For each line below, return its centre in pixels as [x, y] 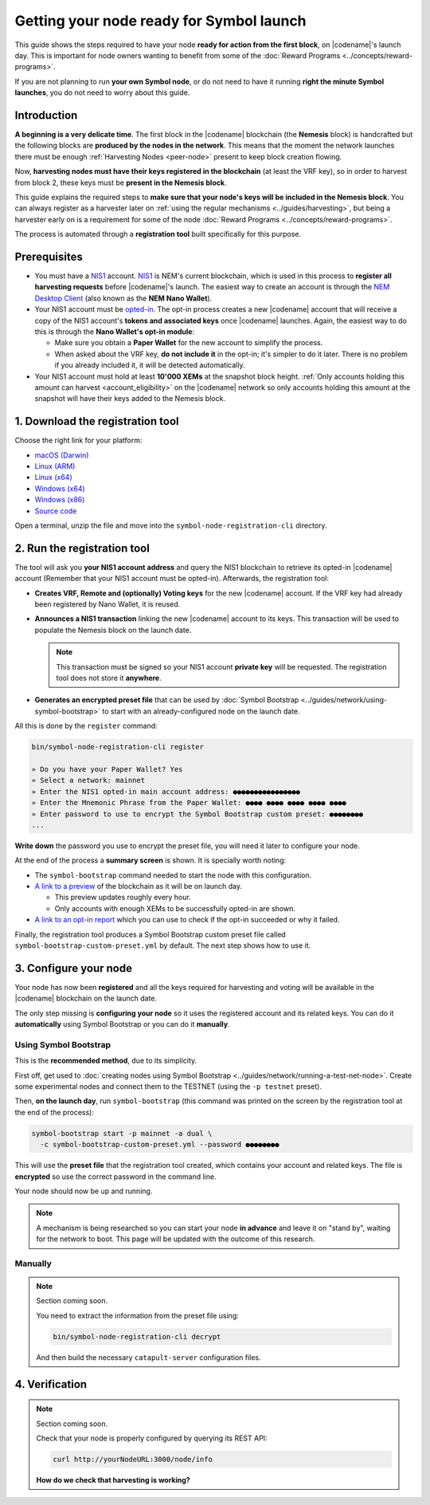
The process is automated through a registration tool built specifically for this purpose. [158, 234]
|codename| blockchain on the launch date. [86, 998]
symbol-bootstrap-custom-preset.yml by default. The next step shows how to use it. [163, 945]
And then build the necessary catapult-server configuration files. [149, 1357]
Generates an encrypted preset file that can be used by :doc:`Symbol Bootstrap [167, 700]
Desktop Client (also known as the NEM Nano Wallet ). [123, 298]
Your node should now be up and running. [84, 1191]
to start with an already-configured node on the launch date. [201, 711]
